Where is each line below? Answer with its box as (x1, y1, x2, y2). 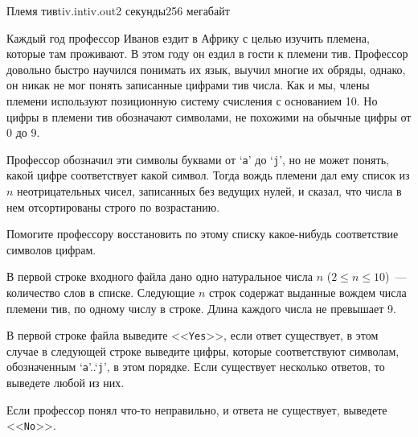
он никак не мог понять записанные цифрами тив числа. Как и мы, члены (6, 76, 370, 93)
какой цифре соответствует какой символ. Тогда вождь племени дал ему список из (6, 167, 410, 183)
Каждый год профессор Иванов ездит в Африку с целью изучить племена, (6, 29, 370, 46)
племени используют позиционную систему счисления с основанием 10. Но (6, 92, 378, 109)
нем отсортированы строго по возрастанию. (6, 198, 220, 215)
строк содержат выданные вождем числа (209, 283, 407, 300)
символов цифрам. (6, 241, 96, 258)
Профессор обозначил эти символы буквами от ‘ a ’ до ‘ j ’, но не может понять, (6, 150, 389, 167)
